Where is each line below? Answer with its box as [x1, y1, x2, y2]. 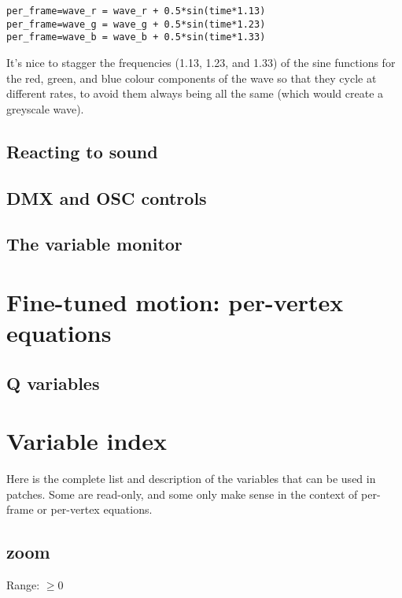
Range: [6, 577, 40, 593]
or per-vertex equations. [37, 501, 153, 518]
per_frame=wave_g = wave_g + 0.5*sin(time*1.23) [6, 18, 266, 30]
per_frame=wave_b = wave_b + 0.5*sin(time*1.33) [6, 32, 266, 43]
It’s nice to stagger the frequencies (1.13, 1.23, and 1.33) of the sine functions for [6, 54, 396, 70]
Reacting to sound [6, 139, 158, 163]
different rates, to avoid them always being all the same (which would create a [6, 85, 384, 102]
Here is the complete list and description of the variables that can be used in [6, 470, 376, 487]
